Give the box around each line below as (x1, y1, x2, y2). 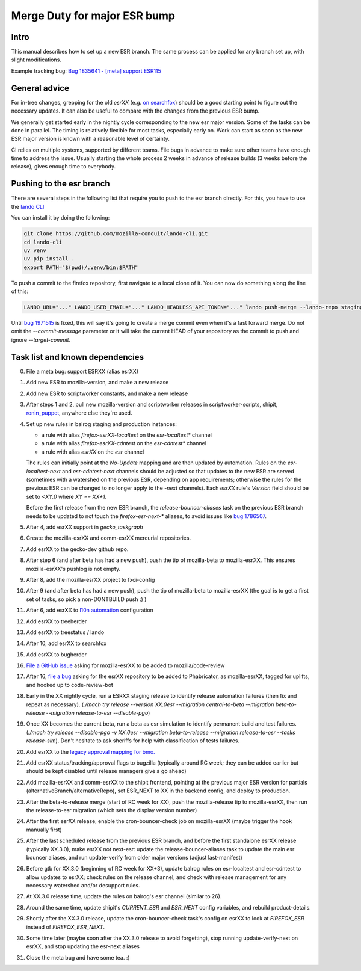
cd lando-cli (23, 238, 63, 245)
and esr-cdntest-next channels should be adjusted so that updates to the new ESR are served (62, 467, 294, 475)
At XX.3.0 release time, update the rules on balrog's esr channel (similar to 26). (26, 893, 222, 900)
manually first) (26, 826, 63, 833)
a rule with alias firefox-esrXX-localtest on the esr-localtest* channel (41, 431, 212, 439)
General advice (11, 83, 69, 93)
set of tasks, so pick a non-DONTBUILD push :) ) (26, 596, 147, 603)
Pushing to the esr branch (11, 179, 111, 189)
